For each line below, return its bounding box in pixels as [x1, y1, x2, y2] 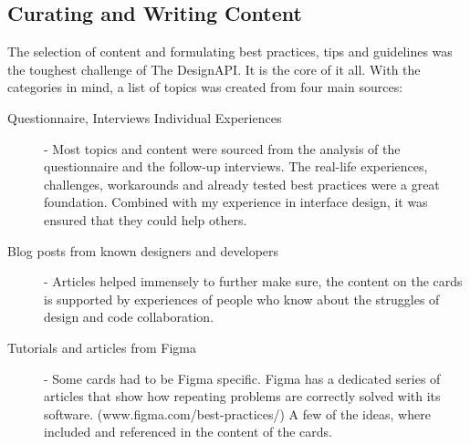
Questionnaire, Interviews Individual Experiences [7, 108, 282, 127]
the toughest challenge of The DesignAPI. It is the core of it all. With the [7, 59, 421, 78]
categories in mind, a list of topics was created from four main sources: [7, 77, 403, 97]
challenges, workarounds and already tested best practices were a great [44, 174, 440, 193]
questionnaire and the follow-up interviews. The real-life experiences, [44, 157, 428, 176]
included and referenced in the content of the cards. [44, 422, 332, 441]
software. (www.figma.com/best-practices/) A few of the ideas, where [44, 404, 431, 423]
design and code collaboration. [44, 307, 214, 326]
